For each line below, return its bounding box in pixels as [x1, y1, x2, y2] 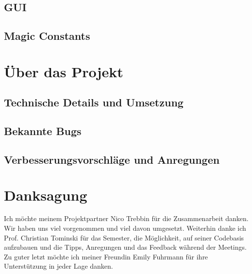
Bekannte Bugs [4, 123, 82, 138]
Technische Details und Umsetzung [4, 95, 184, 110]
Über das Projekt [4, 61, 123, 81]
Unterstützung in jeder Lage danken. [4, 261, 113, 271]
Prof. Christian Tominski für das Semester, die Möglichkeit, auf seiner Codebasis [4, 232, 244, 242]
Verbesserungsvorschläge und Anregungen [4, 152, 220, 167]
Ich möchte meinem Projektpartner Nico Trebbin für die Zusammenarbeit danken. [4, 213, 249, 223]
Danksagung [4, 185, 87, 205]
